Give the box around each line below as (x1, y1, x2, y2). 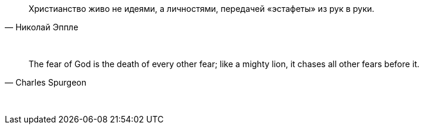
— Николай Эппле (5, 22, 79, 32)
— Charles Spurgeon (5, 77, 86, 87)
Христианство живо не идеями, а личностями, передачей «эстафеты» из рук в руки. (29, 4, 375, 14)
